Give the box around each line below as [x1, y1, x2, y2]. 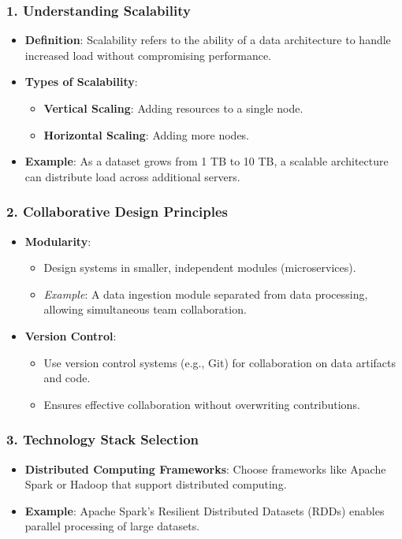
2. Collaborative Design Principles [6, 202, 228, 221]
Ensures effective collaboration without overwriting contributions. [43, 396, 360, 412]
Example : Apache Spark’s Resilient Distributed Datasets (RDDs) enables [24, 502, 385, 519]
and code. [43, 370, 91, 386]
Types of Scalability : [24, 73, 138, 90]
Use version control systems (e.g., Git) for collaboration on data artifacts [43, 354, 396, 370]
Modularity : [24, 232, 91, 249]
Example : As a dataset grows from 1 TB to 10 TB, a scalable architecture [24, 153, 389, 169]
